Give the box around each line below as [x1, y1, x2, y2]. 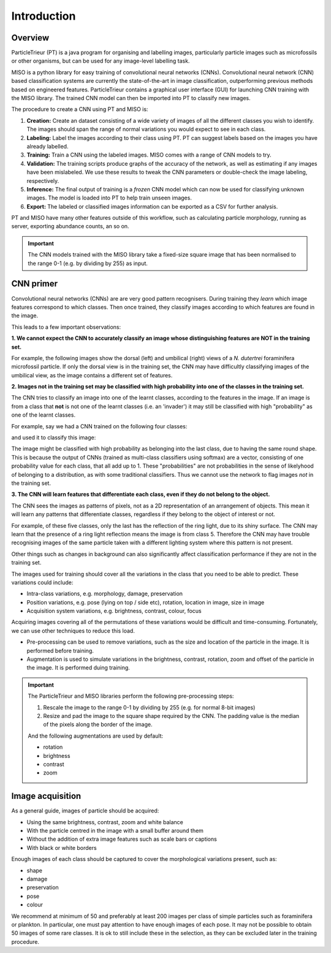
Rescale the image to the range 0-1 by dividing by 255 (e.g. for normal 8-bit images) [43, 703, 256, 711]
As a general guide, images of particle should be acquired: [11, 807, 159, 814]
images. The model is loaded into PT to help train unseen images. [26, 194, 192, 202]
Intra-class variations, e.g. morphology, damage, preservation [26, 590, 183, 598]
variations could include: [11, 579, 74, 586]
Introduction [11, 9, 76, 23]
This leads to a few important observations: [11, 323, 121, 331]
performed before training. [26, 647, 94, 654]
